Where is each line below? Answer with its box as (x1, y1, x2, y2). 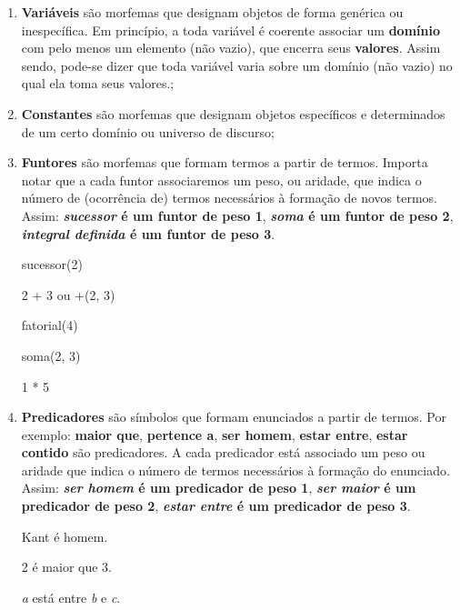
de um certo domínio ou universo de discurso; (21, 122, 275, 141)
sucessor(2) (21, 255, 83, 274)
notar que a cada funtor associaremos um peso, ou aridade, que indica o (21, 170, 422, 189)
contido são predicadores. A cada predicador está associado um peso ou (21, 443, 425, 462)
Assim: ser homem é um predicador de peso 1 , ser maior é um (21, 478, 416, 497)
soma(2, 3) (21, 345, 81, 365)
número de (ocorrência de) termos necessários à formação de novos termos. (21, 188, 438, 207)
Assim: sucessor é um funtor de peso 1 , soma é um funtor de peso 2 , (21, 205, 454, 225)
